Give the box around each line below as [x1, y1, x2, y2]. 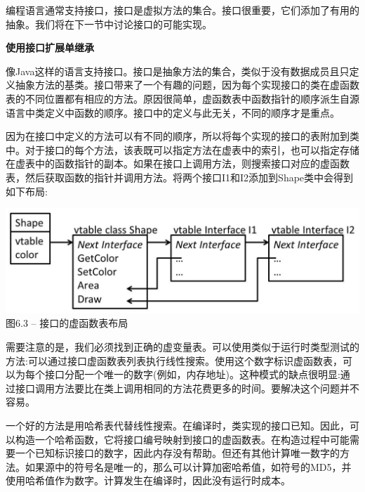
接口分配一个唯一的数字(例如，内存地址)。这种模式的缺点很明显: [44, 367, 340, 382]
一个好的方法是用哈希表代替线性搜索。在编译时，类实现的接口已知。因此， [6, 417, 350, 432]
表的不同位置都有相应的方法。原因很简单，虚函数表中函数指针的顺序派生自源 [6, 91, 359, 105]
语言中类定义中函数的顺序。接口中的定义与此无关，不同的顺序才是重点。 [6, 105, 340, 119]
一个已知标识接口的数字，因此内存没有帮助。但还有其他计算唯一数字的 [15, 446, 340, 460]
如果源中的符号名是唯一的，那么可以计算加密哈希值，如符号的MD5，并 [25, 459, 352, 474]
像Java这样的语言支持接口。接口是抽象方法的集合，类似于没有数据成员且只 [6, 63, 350, 78]
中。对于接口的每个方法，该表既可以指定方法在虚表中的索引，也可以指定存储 [6, 142, 359, 157]
